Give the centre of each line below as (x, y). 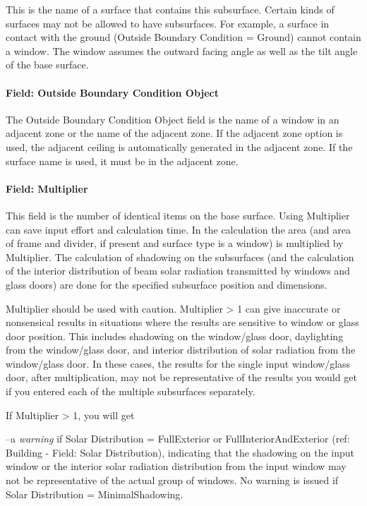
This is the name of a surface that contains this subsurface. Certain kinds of (170, 9)
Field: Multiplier (47, 188)
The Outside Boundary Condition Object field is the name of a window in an (173, 119)
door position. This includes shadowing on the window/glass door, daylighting (175, 336)
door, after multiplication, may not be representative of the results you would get (181, 377)
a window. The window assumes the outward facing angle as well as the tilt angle (182, 50)
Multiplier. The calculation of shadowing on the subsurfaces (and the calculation (180, 257)
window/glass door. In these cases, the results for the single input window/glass (178, 363)
